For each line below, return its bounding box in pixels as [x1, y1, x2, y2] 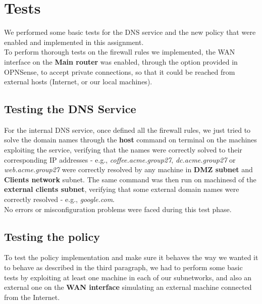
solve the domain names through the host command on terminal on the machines [4, 134, 257, 145]
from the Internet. [4, 291, 60, 302]
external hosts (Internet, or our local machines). [4, 76, 152, 87]
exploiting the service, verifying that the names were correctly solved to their [4, 144, 242, 155]
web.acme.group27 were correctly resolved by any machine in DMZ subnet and [4, 164, 253, 175]
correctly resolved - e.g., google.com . [4, 194, 115, 205]
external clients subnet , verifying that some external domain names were [4, 184, 239, 194]
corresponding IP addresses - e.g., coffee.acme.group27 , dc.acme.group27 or [4, 154, 236, 165]
